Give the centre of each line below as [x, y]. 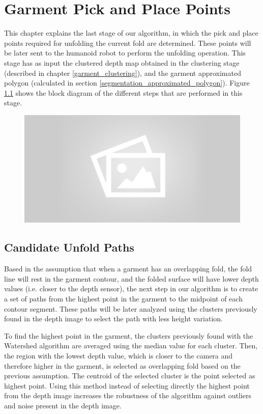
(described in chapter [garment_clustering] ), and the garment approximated [123, 73]
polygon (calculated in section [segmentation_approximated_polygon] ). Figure [127, 83]
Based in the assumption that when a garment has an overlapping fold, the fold [128, 269]
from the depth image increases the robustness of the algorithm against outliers [128, 395]
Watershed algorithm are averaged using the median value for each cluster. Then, [131, 346]
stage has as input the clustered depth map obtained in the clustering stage [122, 62]
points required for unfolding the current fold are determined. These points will [128, 43]
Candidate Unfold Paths [69, 247]
